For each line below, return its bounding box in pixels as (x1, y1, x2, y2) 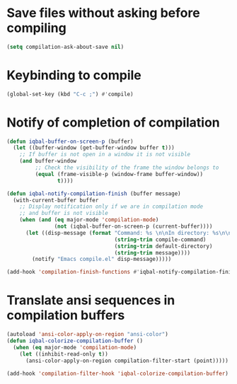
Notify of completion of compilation (6, 115, 220, 130)
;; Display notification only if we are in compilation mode (19, 203, 203, 210)
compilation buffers (6, 308, 125, 323)
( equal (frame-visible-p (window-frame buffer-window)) (35, 170, 203, 178)
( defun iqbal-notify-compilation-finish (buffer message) (6, 190, 181, 197)
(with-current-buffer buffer (13, 197, 99, 204)
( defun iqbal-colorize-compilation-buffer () (6, 337, 143, 344)
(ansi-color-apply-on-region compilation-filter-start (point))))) (25, 357, 229, 364)
